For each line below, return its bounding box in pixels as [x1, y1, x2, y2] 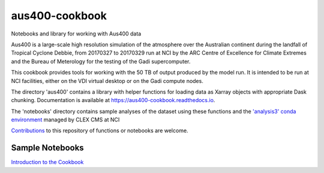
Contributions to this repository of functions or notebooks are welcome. [11, 127, 188, 135]
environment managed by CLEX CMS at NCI [11, 116, 120, 123]
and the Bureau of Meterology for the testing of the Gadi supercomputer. [11, 58, 191, 65]
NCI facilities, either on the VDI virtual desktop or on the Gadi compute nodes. [11, 77, 203, 84]
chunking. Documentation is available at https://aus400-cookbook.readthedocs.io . [11, 97, 215, 104]
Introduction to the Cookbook [11, 159, 84, 166]
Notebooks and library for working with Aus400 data [11, 30, 142, 37]
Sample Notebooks [11, 143, 84, 153]
